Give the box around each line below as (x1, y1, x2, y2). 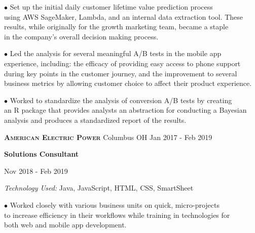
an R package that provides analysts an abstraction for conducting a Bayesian (4, 105, 247, 115)
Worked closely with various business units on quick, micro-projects (10, 199, 220, 210)
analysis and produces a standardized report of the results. (4, 114, 187, 125)
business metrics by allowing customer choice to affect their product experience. (4, 78, 252, 88)
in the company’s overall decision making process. (4, 31, 159, 41)
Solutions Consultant (4, 149, 79, 159)
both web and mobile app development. (4, 219, 127, 230)
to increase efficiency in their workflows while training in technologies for (4, 209, 230, 220)
